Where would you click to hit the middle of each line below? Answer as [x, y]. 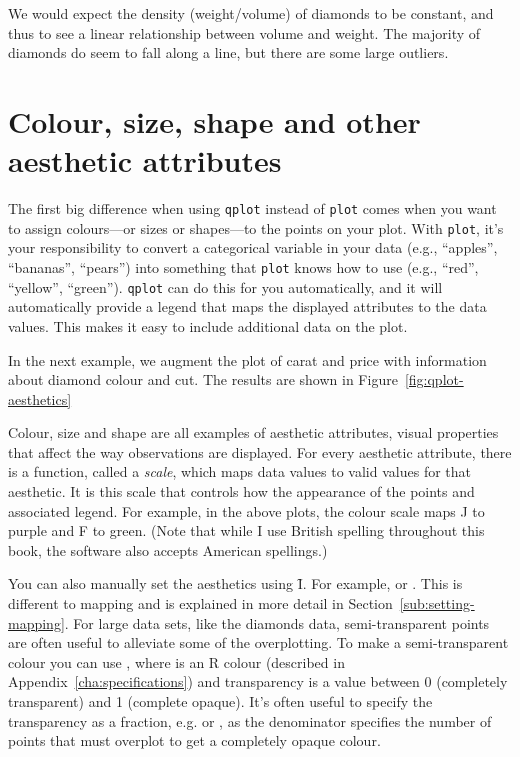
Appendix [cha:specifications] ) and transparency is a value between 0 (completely [258, 681]
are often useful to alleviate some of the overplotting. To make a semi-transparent [258, 642]
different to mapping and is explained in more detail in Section [200, 603]
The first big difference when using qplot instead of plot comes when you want [252, 208]
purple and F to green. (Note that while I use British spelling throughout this [246, 530]
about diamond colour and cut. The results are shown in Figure [203, 379]
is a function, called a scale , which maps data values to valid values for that [239, 471]
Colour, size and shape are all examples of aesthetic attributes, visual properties [253, 432]
